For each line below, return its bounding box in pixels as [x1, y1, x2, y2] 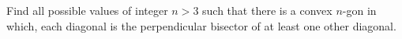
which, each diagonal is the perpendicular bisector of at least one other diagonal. [6, 17, 396, 34]
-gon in [342, 2, 377, 18]
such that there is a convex [202, 2, 332, 18]
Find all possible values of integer [6, 2, 168, 18]
